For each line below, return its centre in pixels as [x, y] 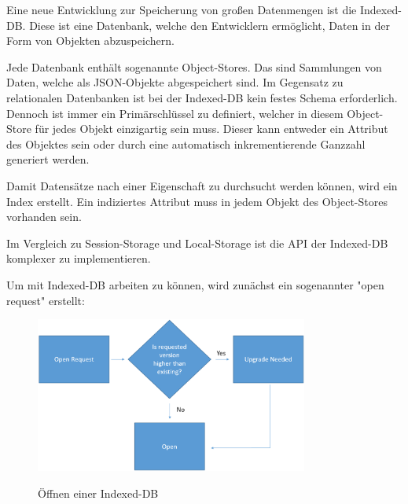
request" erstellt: [46, 300]
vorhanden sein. [44, 217]
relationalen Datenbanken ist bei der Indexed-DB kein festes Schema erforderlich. [202, 97]
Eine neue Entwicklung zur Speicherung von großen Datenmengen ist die [182, 9]
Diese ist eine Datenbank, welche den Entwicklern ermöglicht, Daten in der [210, 25]
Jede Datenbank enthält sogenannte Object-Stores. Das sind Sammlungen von [194, 66]
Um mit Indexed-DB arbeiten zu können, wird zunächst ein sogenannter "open [195, 284]
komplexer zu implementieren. [79, 258]
